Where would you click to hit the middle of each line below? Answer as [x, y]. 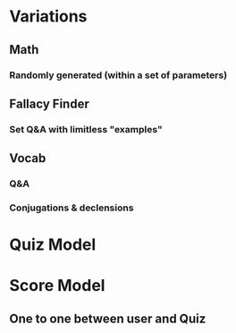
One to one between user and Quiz [108, 318]
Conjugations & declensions [72, 208]
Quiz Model [53, 245]
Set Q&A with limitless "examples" [86, 129]
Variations [48, 17]
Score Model [57, 286]
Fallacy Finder [49, 103]
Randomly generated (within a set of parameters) [118, 75]
